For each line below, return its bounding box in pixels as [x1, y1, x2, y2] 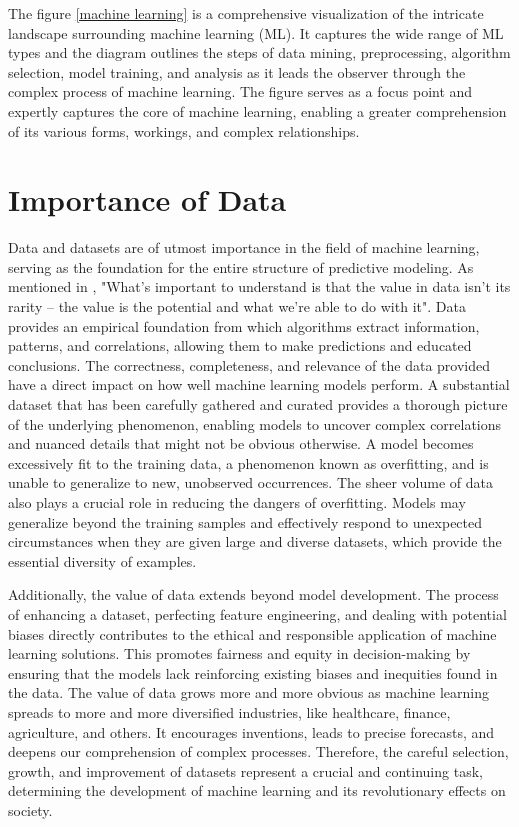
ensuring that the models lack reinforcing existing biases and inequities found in [8, 662, 498, 683]
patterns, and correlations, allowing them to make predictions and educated [8, 335, 472, 356]
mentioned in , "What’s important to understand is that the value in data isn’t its [8, 276, 511, 297]
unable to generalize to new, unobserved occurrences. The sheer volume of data [8, 472, 493, 493]
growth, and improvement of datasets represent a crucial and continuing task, [8, 760, 483, 781]
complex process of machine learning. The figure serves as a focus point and [8, 81, 473, 102]
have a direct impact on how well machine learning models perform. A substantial [8, 374, 510, 395]
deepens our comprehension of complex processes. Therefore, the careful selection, [8, 741, 509, 762]
